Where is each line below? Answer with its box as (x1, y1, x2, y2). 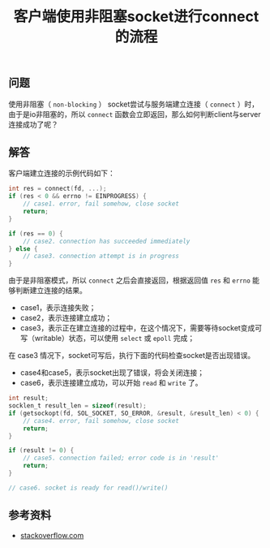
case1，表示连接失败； (19, 303, 96, 313)
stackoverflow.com (19, 530, 84, 540)
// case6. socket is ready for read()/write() (8, 484, 169, 492)
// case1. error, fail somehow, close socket (23, 200, 180, 208)
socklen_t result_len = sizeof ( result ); (8, 402, 148, 410)
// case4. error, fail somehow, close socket (23, 416, 180, 425)
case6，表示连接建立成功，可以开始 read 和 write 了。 (19, 378, 203, 388)
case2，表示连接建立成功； (19, 313, 112, 323)
